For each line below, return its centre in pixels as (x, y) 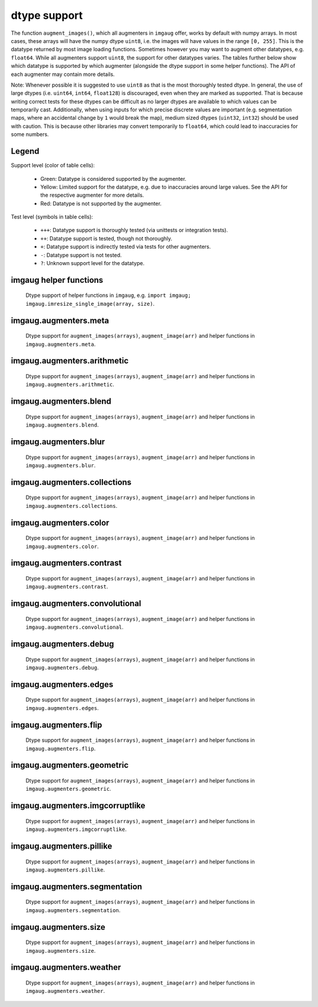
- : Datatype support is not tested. (81, 255)
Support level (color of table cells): (53, 166)
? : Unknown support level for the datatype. (92, 263)
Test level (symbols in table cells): (52, 217)
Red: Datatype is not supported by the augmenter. (101, 203)
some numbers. (30, 134)
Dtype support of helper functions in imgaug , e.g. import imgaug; (108, 295)
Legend (25, 151)
